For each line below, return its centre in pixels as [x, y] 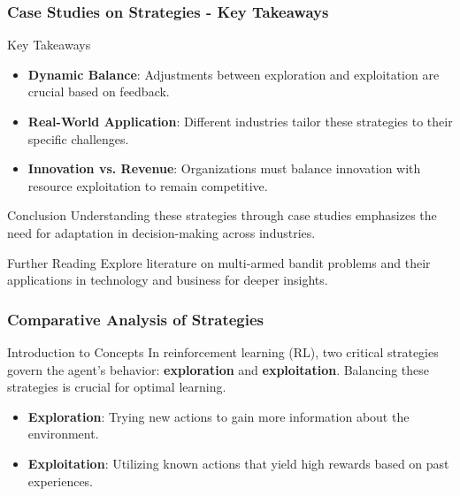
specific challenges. [78, 138]
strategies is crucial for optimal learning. [117, 387]
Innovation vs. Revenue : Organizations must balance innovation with [224, 168]
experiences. [61, 481]
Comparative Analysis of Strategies [135, 319]
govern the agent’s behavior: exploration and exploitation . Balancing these [218, 369]
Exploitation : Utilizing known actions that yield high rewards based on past [238, 463]
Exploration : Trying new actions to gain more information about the [218, 416]
